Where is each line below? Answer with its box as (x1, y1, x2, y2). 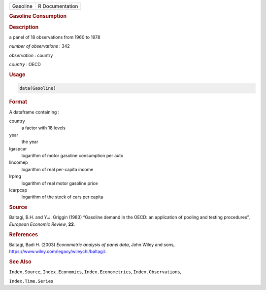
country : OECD (9, 62, 41, 68)
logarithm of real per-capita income (21, 166, 94, 172)
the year (21, 139, 38, 145)
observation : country (9, 52, 53, 58)
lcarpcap (9, 187, 28, 193)
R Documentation (37, 3, 78, 9)
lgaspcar (9, 145, 27, 151)
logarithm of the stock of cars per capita (21, 194, 103, 200)
